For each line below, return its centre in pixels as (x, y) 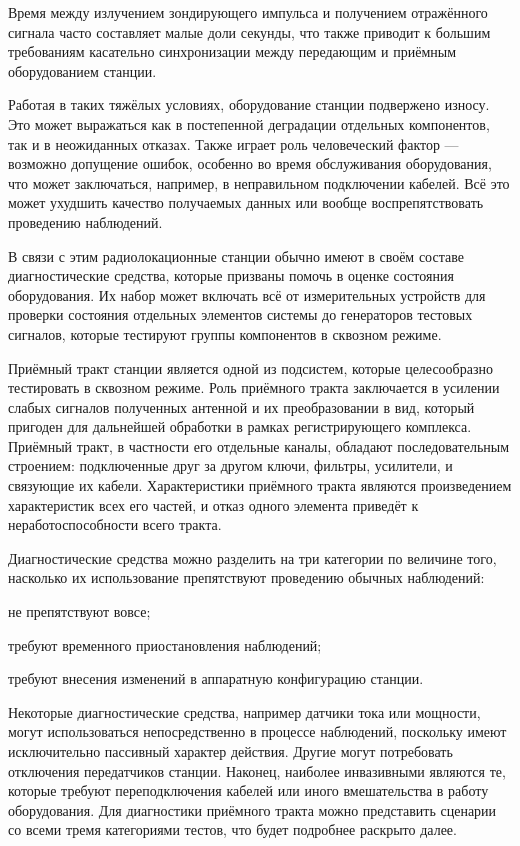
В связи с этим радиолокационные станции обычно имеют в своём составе (236, 255)
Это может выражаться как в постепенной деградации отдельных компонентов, (249, 123)
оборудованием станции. (82, 70)
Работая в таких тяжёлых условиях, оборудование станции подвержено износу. (249, 104)
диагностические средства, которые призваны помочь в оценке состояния (231, 275)
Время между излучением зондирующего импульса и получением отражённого (248, 12)
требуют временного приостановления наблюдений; (165, 644)
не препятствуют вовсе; (79, 611)
